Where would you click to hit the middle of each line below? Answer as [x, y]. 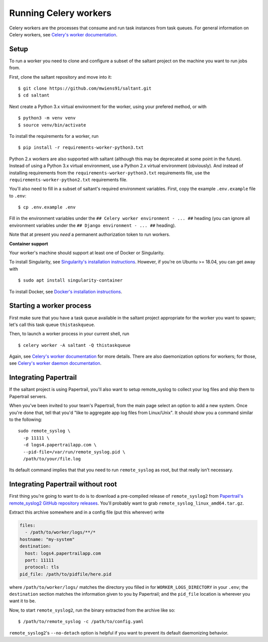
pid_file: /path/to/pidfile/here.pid [66, 574]
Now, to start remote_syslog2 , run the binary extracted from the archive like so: [92, 610]
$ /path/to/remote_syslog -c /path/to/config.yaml [81, 622]
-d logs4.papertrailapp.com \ [60, 445]
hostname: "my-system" [47, 539]
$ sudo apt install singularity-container [70, 280]
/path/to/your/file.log [52, 459]
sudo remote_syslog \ [44, 431]
